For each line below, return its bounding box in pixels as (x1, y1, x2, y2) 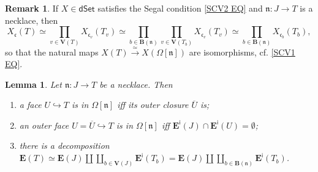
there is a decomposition (19, 139, 110, 152)
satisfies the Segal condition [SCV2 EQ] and (97, 2, 263, 14)
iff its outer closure (117, 98, 189, 111)
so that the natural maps (5, 45, 99, 58)
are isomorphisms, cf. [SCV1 (189, 45, 295, 58)
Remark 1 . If (5, 2, 59, 14)
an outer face (19, 118, 69, 131)
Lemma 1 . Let (5, 77, 62, 90)
